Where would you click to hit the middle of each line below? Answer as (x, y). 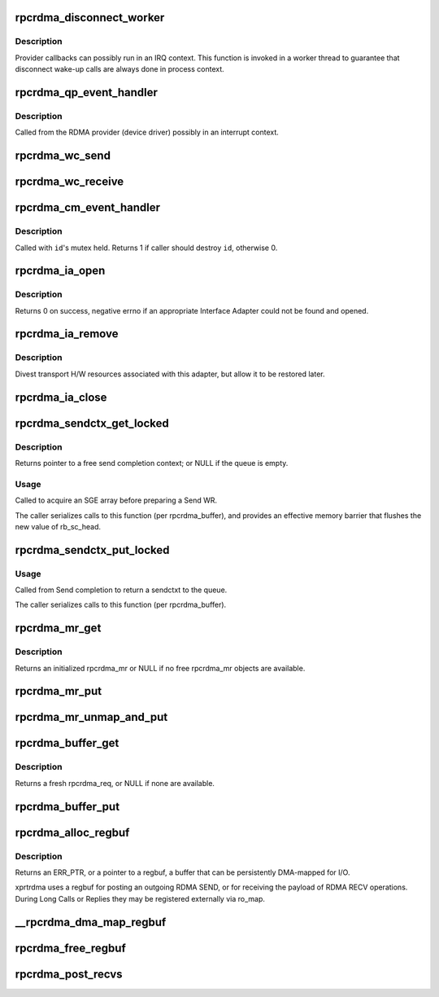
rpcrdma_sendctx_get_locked (92, 423)
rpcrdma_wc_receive (70, 182)
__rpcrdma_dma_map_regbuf (91, 922)
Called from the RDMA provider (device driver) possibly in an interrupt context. (147, 132)
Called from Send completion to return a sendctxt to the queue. (121, 590)
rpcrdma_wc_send (63, 156)
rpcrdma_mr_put (59, 691)
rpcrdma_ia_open (60, 271)
